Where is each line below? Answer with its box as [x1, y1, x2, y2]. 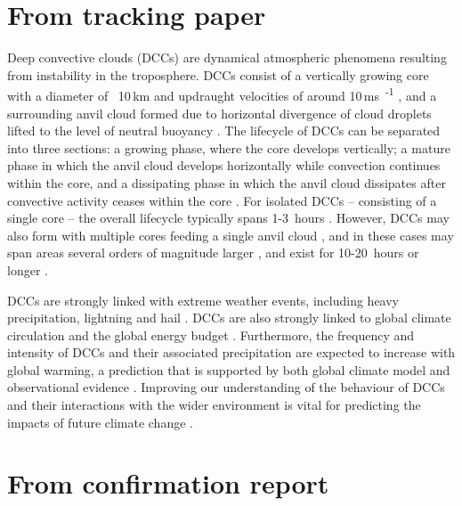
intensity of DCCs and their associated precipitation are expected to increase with [7, 343, 456, 362]
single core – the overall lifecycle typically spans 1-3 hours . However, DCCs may [7, 208, 450, 227]
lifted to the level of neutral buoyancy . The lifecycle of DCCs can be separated [7, 121, 441, 140]
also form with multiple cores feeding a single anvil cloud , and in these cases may [7, 225, 454, 244]
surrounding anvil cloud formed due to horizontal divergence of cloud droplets [7, 103, 432, 122]
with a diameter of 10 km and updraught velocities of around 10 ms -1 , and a [7, 84, 437, 104]
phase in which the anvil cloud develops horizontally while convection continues [7, 156, 441, 175]
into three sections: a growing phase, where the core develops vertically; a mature [7, 138, 450, 157]
